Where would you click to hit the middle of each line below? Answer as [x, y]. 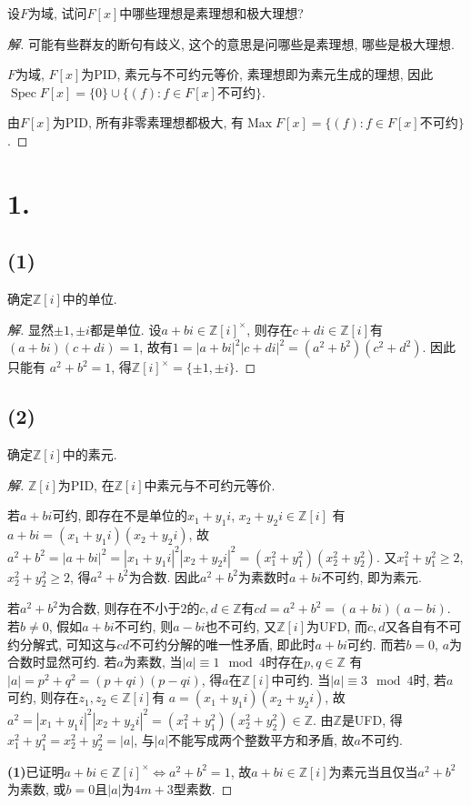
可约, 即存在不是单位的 [120, 515]
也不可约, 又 [241, 626]
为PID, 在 [86, 484]
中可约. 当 [301, 679]
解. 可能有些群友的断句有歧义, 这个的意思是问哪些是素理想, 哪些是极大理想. [231, 43]
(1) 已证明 [36, 771]
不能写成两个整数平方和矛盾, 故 [261, 739]
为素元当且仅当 [373, 771]
